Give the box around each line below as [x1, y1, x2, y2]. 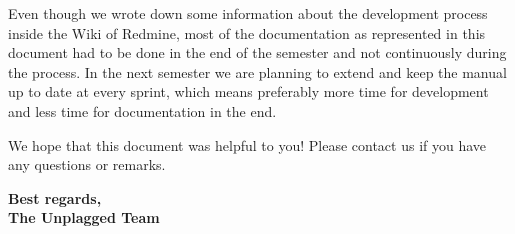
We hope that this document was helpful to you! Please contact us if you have [8, 134, 487, 155]
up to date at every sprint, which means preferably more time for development [8, 81, 489, 102]
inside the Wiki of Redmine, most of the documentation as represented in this [8, 22, 486, 43]
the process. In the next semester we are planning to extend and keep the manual [8, 61, 507, 82]
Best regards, [8, 187, 102, 208]
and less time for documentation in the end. [8, 100, 277, 121]
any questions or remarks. [8, 154, 166, 175]
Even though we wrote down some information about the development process [8, 3, 488, 23]
